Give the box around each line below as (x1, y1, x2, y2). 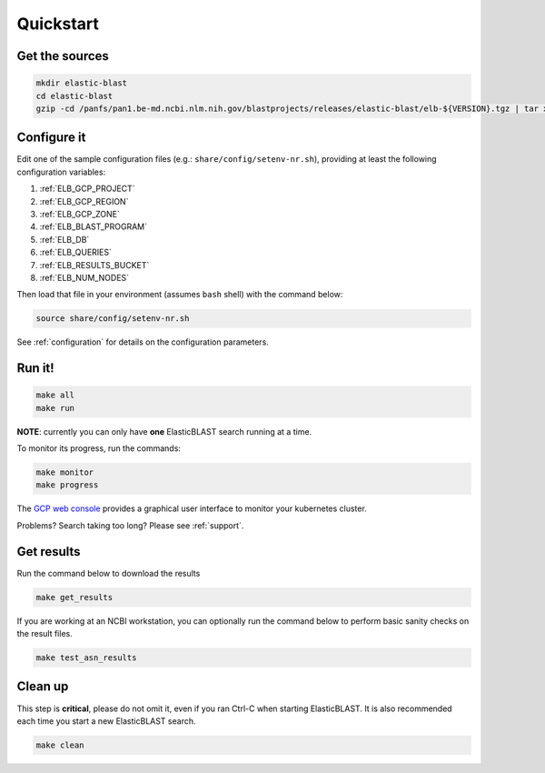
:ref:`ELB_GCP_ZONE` (39, 209, 120, 219)
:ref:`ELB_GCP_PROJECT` (39, 183, 135, 195)
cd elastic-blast (35, 91, 114, 101)
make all (35, 390, 75, 400)
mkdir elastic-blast (35, 78, 127, 88)
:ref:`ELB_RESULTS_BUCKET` (39, 259, 150, 270)
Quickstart (16, 14, 100, 34)
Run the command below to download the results (16, 567, 201, 578)
